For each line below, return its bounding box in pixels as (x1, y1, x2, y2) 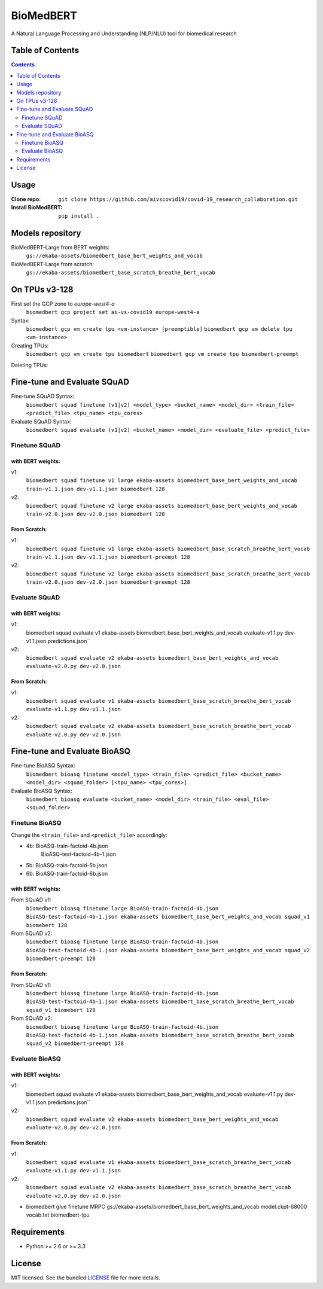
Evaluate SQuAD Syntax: (11, 418, 72, 425)
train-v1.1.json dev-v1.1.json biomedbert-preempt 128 (26, 554, 191, 560)
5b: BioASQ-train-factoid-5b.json (26, 861, 108, 869)
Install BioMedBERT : (11, 204, 63, 211)
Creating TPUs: (11, 342, 49, 349)
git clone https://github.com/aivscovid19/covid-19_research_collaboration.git (58, 196, 298, 203)
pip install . (58, 212, 100, 220)
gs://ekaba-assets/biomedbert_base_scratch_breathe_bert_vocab (26, 269, 215, 276)
